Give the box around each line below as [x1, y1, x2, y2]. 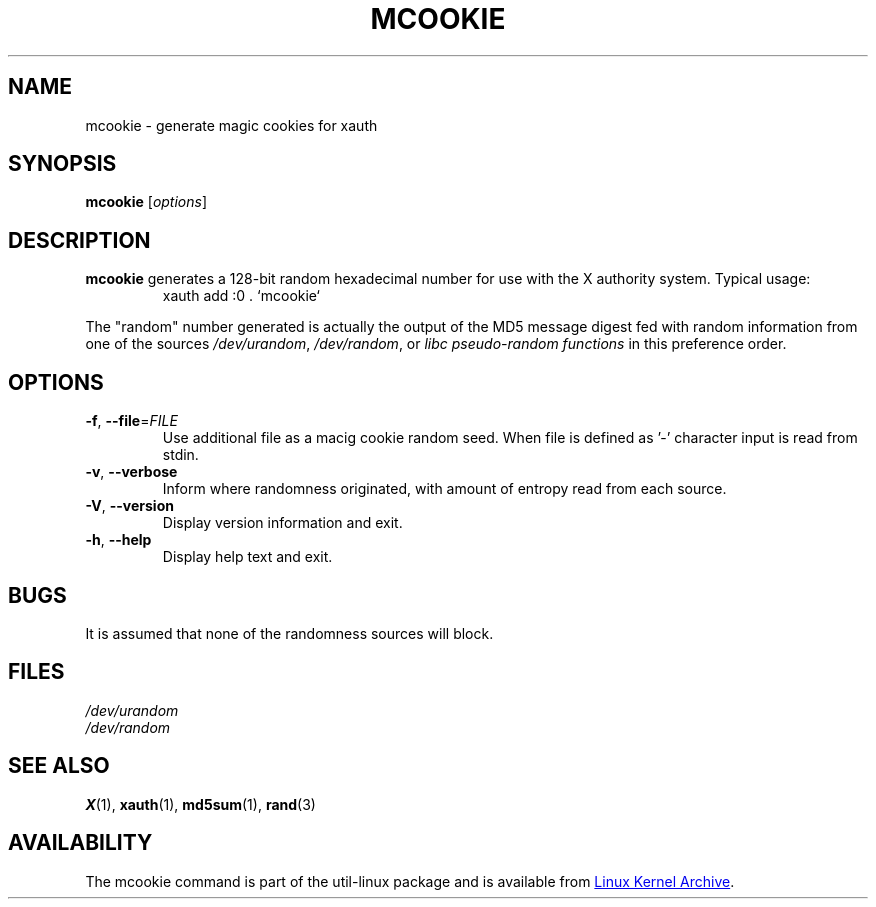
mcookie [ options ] [85, 193, 208, 211]
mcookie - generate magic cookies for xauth [85, 116, 378, 134]
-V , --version [85, 497, 174, 515]
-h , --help [85, 531, 152, 549]
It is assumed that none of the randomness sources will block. [85, 624, 494, 642]
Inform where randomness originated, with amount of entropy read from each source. [162, 480, 727, 498]
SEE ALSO [8, 753, 110, 779]
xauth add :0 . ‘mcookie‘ [162, 287, 320, 305]
